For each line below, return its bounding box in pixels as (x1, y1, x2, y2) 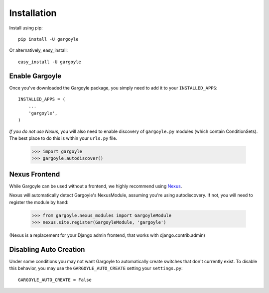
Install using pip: (9, 25, 43, 31)
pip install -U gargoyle (18, 36, 79, 42)
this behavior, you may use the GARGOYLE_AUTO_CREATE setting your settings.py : (9, 265, 183, 271)
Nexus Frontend (9, 170, 60, 179)
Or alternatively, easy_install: (9, 47, 68, 53)
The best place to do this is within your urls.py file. (9, 135, 117, 141)
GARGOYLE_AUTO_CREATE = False (18, 277, 92, 283)
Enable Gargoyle (9, 72, 62, 80)
